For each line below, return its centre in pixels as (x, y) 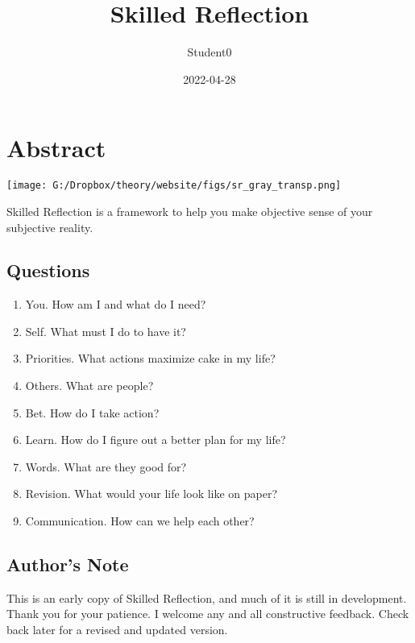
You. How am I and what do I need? (116, 304)
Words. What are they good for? (106, 466)
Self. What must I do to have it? (106, 331)
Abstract (56, 148)
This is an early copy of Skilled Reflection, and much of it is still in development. (207, 597)
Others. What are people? (89, 386)
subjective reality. (50, 227)
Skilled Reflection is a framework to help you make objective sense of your (190, 211)
